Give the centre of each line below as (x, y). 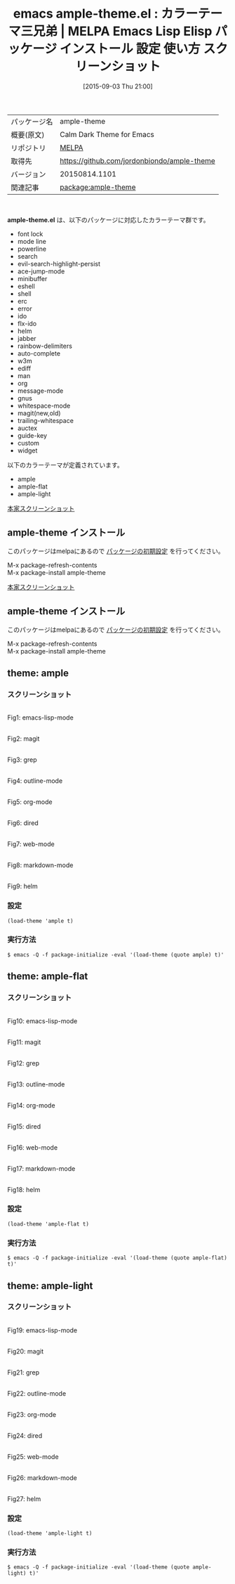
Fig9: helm (22, 886)
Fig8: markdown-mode (40, 865)
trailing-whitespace (45, 420)
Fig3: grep (22, 760)
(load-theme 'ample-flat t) (48, 1224)
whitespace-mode (44, 405)
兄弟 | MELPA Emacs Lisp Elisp (122, 31)
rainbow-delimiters (45, 346)
